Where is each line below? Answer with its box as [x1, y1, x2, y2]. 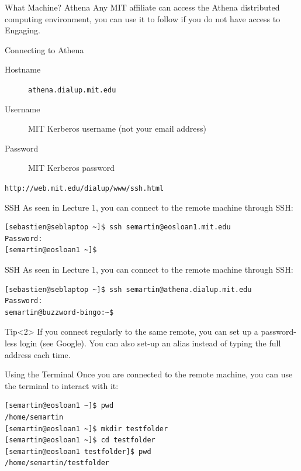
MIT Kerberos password [28, 161, 115, 174]
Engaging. [5, 24, 40, 36]
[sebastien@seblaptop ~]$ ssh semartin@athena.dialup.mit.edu [5, 285, 252, 294]
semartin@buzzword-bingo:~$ [5, 308, 114, 317]
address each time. [5, 348, 71, 360]
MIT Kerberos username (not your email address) [28, 122, 206, 135]
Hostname [5, 63, 41, 75]
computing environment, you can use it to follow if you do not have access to [5, 12, 281, 25]
